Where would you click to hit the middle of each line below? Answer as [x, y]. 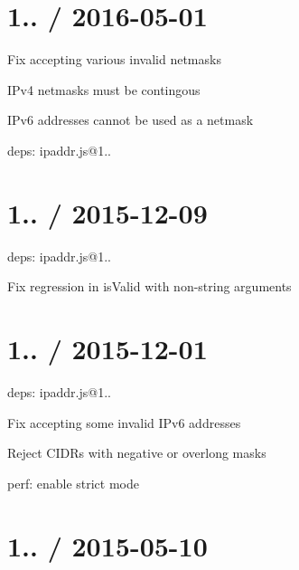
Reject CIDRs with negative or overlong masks [137, 453]
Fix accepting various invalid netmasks [114, 59]
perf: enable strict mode [73, 483]
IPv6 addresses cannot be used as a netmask [131, 120]
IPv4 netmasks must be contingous [104, 89]
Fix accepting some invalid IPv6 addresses [124, 422]
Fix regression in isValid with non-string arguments [149, 286]
